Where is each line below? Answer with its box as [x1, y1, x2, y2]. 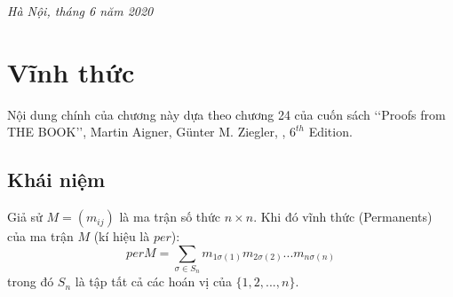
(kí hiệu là [93, 227, 150, 246]
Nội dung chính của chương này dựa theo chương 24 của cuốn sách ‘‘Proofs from [7, 105, 446, 123]
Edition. [308, 122, 353, 141]
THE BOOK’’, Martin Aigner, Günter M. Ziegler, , [7, 122, 286, 141]
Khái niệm [7, 166, 106, 193]
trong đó [7, 272, 54, 291]
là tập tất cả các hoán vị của [75, 272, 232, 291]
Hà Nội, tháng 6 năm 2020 [7, 2, 154, 20]
